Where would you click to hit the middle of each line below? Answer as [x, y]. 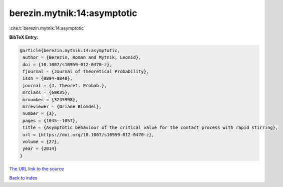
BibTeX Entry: [24, 37]
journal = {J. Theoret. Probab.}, [65, 85]
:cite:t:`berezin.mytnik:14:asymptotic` [47, 28]
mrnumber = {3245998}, [50, 100]
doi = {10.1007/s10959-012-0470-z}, [67, 64]
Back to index [23, 178]
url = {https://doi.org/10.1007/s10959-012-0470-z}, [88, 135]
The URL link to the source [37, 168]
